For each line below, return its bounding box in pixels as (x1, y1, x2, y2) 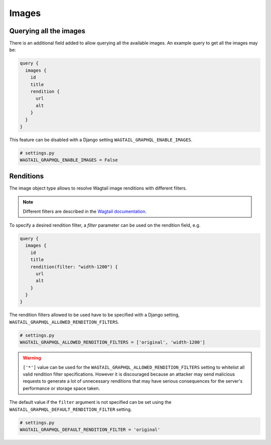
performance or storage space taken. (23, 385, 100, 391)
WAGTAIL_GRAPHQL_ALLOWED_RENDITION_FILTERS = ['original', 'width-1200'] (20, 339, 205, 345)
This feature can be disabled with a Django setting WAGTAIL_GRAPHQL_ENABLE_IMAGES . (9, 136, 193, 143)
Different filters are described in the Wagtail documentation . (23, 208, 147, 214)
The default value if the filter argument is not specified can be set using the (9, 399, 172, 405)
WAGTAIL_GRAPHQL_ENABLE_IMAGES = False (20, 157, 118, 163)
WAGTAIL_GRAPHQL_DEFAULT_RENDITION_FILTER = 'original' (20, 426, 161, 432)
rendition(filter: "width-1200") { (30, 264, 118, 270)
